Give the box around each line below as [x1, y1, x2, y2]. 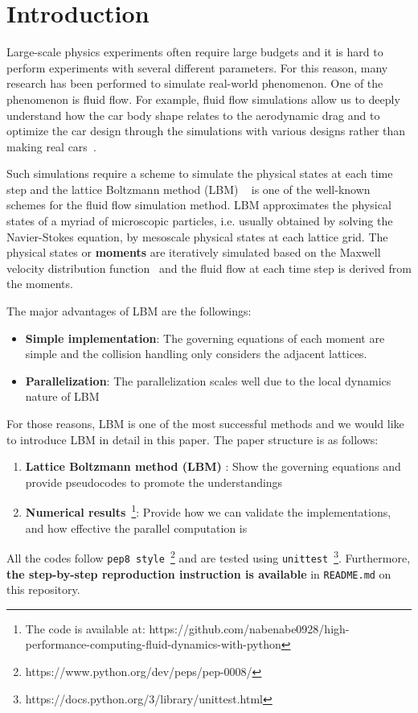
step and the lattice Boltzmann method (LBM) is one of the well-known [6, 180, 371, 197]
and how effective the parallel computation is [25, 519, 248, 536]
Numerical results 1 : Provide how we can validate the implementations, [25, 501, 391, 521]
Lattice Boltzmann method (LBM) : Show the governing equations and [25, 458, 401, 475]
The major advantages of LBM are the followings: [6, 303, 252, 319]
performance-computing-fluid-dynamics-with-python [25, 636, 281, 653]
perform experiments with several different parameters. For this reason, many [6, 59, 388, 76]
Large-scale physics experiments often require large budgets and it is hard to [6, 43, 383, 60]
